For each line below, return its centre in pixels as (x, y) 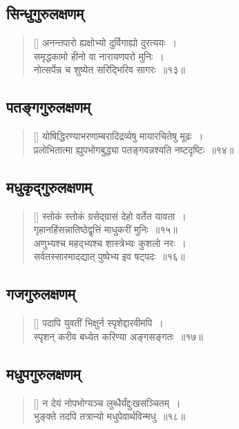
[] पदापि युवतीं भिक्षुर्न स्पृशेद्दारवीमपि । (98, 323)
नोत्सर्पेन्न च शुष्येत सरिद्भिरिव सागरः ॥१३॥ (109, 70)
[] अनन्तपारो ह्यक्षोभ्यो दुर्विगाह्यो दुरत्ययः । (105, 43)
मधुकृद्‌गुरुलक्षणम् (49, 186)
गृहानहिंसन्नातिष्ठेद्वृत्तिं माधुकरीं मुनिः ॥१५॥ (105, 229)
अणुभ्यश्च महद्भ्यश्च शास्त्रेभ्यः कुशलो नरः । (110, 243)
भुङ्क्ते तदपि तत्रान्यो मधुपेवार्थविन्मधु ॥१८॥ (109, 416)
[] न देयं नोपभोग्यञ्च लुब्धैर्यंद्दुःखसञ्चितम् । (107, 402)
